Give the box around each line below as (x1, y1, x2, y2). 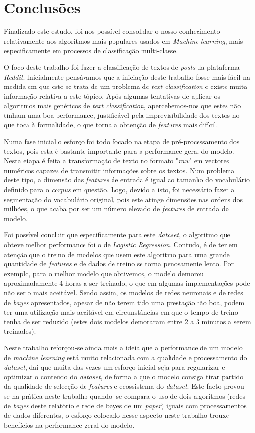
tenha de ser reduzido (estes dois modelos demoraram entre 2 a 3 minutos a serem (4, 316, 251, 326)
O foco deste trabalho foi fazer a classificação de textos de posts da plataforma (4, 61, 240, 72)
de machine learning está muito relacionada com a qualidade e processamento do (4, 352, 247, 362)
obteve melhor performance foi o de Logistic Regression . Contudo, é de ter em (4, 239, 238, 249)
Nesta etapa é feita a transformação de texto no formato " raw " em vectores (4, 155, 229, 166)
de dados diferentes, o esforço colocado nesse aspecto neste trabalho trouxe (4, 410, 229, 420)
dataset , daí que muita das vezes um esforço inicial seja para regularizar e (4, 362, 225, 372)
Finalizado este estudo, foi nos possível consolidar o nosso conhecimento (4, 26, 220, 36)
